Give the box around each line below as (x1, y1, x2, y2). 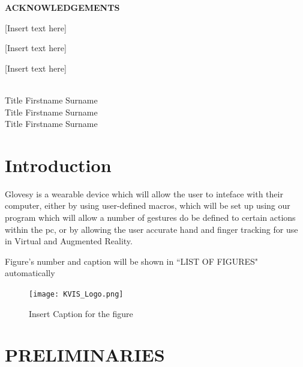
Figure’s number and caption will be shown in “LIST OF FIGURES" (5, 254, 259, 267)
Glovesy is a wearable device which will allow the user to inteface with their (5, 187, 283, 200)
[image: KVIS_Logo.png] (29, 290, 124, 299)
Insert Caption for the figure (29, 307, 133, 319)
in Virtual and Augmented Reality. (5, 235, 133, 247)
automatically (5, 267, 55, 279)
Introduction (5, 152, 112, 177)
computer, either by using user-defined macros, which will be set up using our (5, 199, 290, 212)
